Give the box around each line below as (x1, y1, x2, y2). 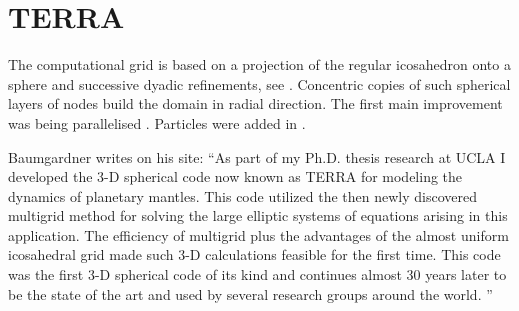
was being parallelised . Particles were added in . (8, 112, 306, 133)
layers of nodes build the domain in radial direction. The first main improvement (8, 93, 503, 114)
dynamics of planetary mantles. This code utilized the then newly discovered (8, 185, 477, 206)
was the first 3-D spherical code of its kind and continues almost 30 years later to (8, 264, 507, 285)
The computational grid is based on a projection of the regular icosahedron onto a (8, 54, 511, 75)
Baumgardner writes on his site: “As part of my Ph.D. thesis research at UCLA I (8, 146, 506, 167)
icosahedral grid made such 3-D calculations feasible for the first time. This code (8, 244, 501, 265)
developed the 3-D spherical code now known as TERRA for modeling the (8, 166, 463, 187)
